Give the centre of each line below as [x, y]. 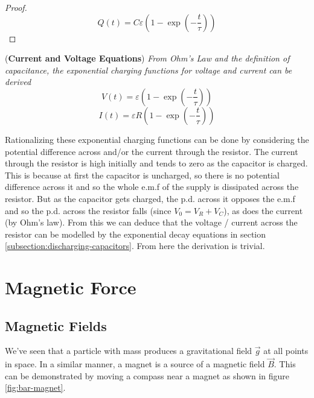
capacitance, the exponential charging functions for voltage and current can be [149, 70]
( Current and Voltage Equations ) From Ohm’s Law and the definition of [147, 58]
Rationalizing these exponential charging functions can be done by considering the [157, 139]
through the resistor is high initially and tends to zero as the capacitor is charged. [156, 163]
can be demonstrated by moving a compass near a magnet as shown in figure [147, 375]
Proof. [16, 7]
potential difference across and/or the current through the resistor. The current [152, 151]
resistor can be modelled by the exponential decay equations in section [136, 234]
